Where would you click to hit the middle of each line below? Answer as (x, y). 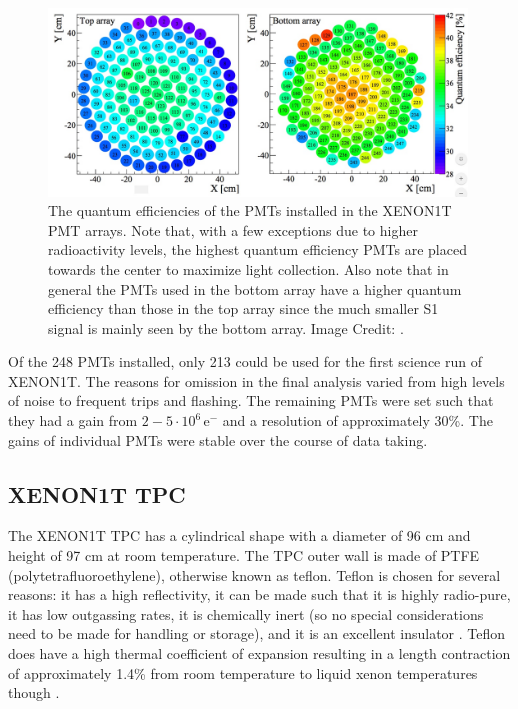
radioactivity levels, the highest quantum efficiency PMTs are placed (257, 249)
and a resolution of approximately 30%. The (357, 420)
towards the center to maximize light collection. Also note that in (248, 268)
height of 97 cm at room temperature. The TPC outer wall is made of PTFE (244, 555)
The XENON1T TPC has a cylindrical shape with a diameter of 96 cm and (239, 535)
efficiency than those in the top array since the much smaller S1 (243, 308)
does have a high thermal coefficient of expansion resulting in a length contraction (259, 653)
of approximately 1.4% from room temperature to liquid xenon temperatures (243, 672)
